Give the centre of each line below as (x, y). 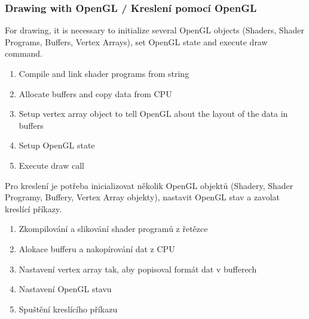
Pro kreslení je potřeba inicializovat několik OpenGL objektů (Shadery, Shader (149, 185)
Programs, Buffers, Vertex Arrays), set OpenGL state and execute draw (136, 41)
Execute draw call (51, 165)
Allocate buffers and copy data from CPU (95, 93)
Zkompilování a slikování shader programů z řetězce (113, 229)
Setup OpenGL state (57, 145)
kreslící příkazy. (33, 208)
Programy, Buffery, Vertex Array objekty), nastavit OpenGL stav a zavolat (142, 197)
